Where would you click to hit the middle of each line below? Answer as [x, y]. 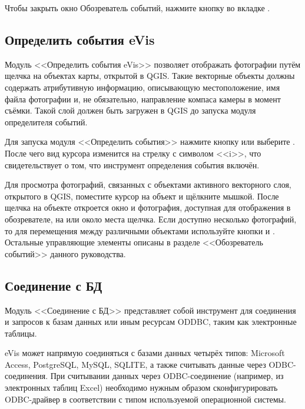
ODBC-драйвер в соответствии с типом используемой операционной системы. [145, 399]
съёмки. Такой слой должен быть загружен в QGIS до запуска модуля [130, 110]
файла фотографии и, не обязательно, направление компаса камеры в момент [143, 99]
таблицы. [21, 333]
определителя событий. [46, 122]
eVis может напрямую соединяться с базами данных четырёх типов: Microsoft [145, 353]
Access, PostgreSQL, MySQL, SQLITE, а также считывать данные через [135, 364]
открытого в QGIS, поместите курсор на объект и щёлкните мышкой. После [142, 196]
